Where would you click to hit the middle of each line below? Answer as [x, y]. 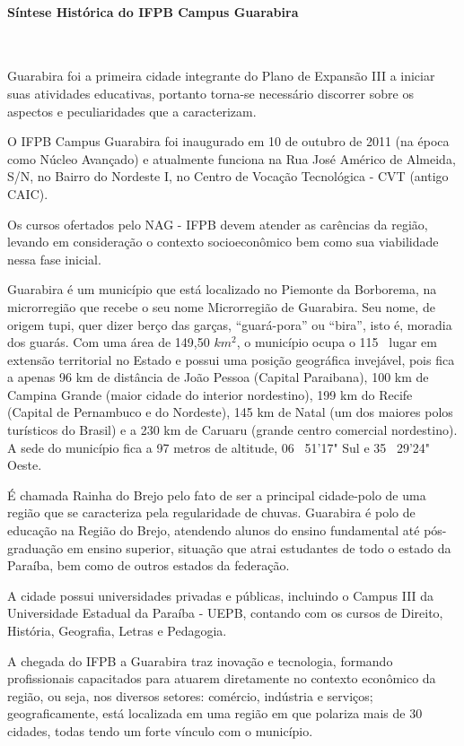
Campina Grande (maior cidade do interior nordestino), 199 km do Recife [210, 394]
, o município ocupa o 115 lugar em [337, 342]
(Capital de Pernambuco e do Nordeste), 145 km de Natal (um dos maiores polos [230, 412]
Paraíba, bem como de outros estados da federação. [149, 565]
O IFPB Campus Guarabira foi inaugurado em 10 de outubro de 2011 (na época [228, 141]
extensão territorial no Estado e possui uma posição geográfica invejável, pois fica [231, 359]
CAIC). [28, 193]
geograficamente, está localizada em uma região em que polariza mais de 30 [215, 713]
